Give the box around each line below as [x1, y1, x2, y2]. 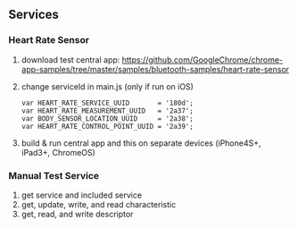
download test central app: [21, 54, 120, 65]
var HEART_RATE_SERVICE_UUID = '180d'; [21, 98, 194, 107]
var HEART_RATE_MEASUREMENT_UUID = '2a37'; [21, 106, 194, 115]
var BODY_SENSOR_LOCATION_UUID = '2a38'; [21, 114, 194, 123]
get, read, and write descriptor [21, 208, 134, 219]
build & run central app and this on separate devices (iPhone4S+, [21, 138, 261, 148]
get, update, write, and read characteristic [21, 198, 177, 209]
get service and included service [21, 190, 143, 200]
